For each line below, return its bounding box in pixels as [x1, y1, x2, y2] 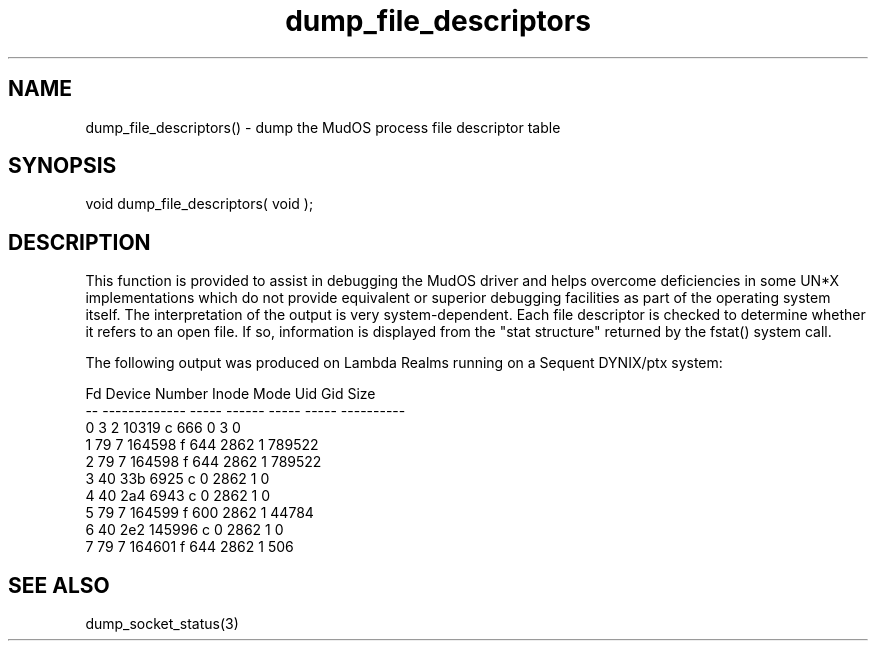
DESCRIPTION [8, 229, 151, 255]
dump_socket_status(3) [85, 615, 239, 633]
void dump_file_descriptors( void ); [85, 195, 314, 213]
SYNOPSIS [8, 153, 117, 179]
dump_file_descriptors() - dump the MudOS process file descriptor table [85, 118, 561, 136]
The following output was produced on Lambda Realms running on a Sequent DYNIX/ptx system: [85, 354, 723, 372]
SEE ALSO [8, 572, 110, 598]
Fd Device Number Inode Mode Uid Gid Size [85, 385, 376, 403]
